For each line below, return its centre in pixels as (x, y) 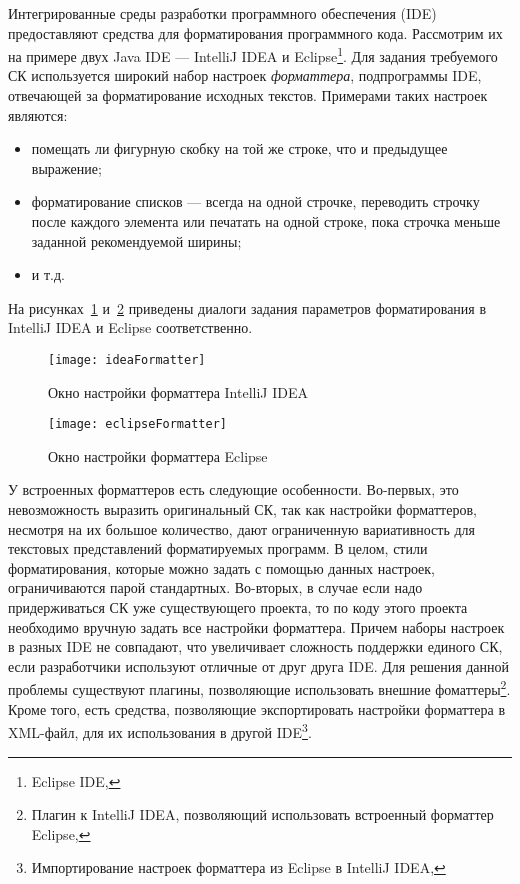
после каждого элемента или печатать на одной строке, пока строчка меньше (266, 221)
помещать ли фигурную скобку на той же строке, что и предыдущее (239, 148)
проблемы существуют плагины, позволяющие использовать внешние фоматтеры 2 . (259, 688)
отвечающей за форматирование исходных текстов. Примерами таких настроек (248, 95)
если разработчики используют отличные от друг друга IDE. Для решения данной (259, 665)
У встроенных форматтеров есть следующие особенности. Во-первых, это (233, 489)
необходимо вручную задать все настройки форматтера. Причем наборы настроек (256, 626)
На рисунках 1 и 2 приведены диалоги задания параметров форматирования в (247, 307)
